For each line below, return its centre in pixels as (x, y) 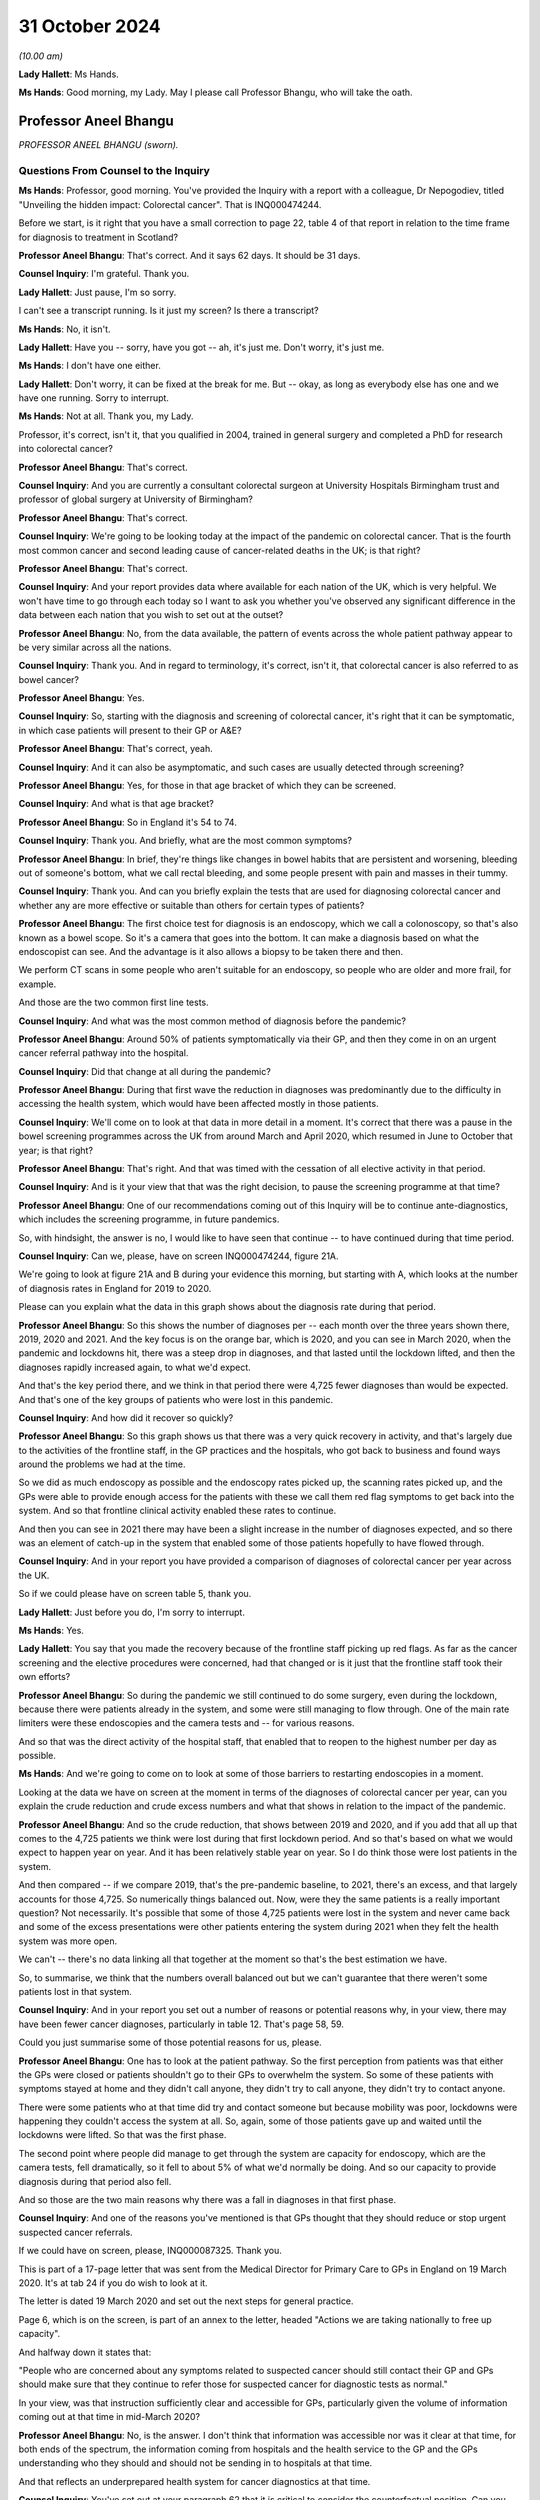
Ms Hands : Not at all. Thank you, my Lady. (106, 416)
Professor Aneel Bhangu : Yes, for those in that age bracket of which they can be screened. (207, 786)
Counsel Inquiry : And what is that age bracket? (116, 804)
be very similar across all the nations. (95, 647)
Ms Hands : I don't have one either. (90, 366)
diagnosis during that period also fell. (95, 2181)
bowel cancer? (49, 679)
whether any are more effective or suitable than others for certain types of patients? (191, 905)
